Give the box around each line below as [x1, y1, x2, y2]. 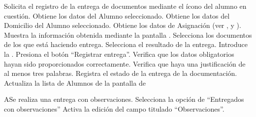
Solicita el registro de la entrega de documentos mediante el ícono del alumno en [4, 1, 247, 11]
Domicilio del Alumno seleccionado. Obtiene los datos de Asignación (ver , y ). [4, 20, 241, 30]
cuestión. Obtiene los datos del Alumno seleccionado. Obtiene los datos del [4, 10, 230, 21]
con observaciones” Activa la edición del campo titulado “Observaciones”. [4, 103, 224, 114]
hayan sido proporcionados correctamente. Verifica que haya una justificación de [4, 58, 246, 69]
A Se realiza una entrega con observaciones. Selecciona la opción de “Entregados [4, 94, 244, 104]
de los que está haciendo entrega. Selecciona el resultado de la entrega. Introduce [4, 39, 248, 49]
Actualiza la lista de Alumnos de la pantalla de [4, 77, 146, 88]
